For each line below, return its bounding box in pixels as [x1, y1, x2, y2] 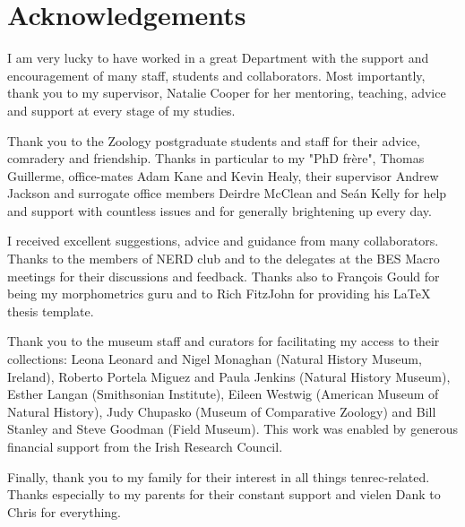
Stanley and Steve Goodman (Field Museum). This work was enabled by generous [7, 419, 459, 438]
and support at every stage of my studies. [7, 100, 236, 119]
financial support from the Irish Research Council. [7, 437, 283, 455]
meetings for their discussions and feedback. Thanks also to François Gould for [7, 266, 440, 285]
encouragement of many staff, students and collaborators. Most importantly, [7, 65, 426, 84]
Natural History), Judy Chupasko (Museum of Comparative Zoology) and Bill [7, 402, 436, 420]
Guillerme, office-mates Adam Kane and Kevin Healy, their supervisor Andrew [7, 166, 439, 185]
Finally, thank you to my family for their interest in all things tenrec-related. [7, 467, 430, 486]
